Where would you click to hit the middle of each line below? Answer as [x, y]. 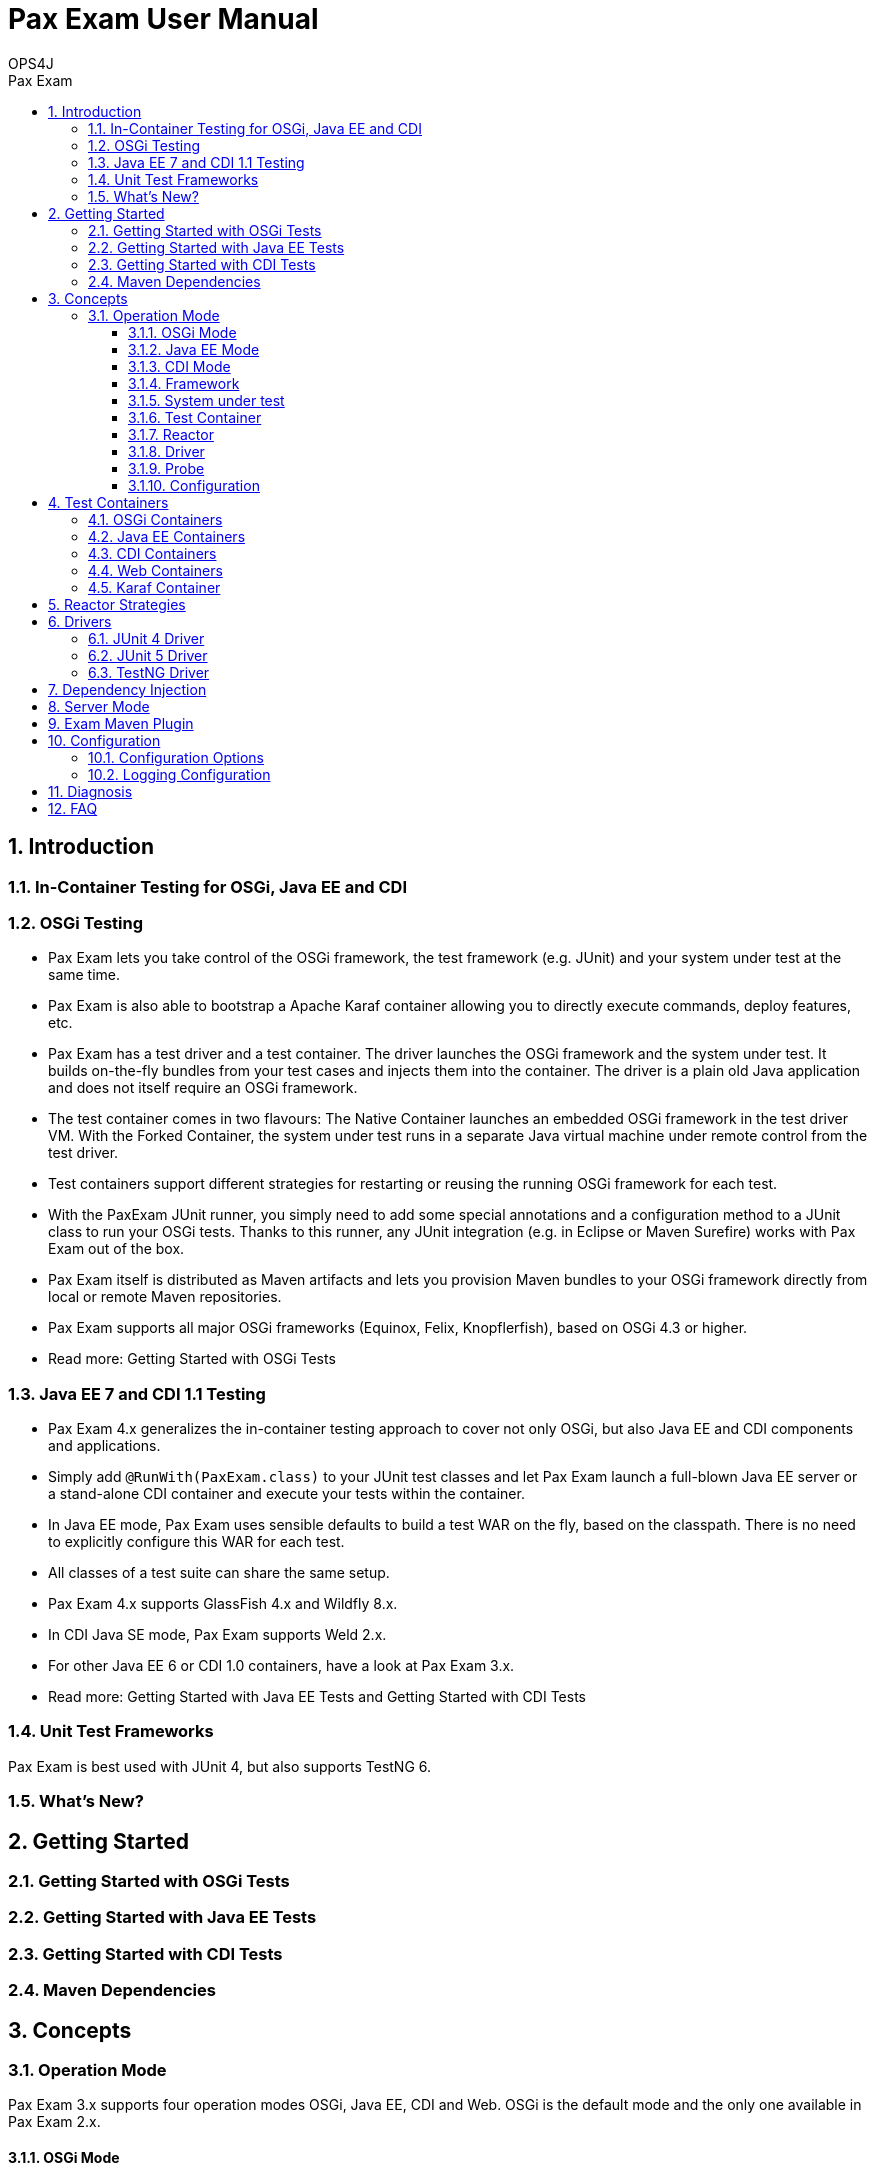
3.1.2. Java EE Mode [194, 349]
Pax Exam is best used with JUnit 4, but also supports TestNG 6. [220, 1766]
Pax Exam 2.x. [54, 2122]
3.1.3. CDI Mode [179, 366]
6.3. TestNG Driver [149, 672]
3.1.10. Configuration [194, 485]
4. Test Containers [108, 502]
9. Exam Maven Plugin [121, 723]
